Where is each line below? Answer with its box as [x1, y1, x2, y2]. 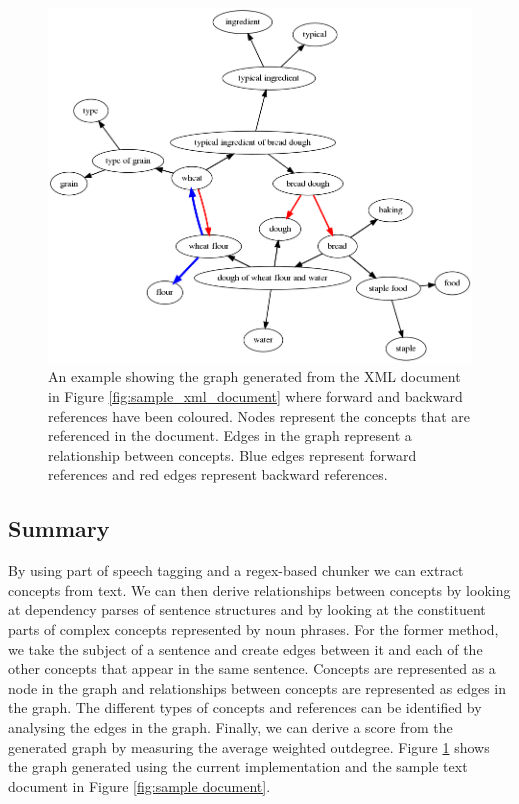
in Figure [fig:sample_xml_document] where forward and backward [48, 386, 463, 407]
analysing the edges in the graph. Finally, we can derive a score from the [8, 716, 453, 737]
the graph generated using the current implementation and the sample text [8, 756, 468, 777]
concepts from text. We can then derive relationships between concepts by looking [8, 579, 511, 600]
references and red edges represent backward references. [48, 464, 388, 485]
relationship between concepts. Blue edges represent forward [48, 444, 417, 465]
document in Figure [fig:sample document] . [8, 775, 271, 796]
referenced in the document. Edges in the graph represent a [48, 425, 412, 446]
